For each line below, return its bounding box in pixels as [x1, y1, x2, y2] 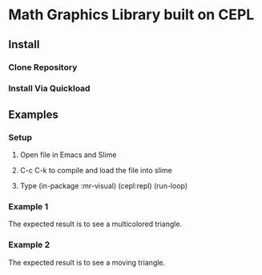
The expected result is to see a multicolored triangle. [8, 219, 183, 229]
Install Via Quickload [8, 83, 91, 94]
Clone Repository [8, 62, 78, 73]
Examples [8, 107, 58, 121]
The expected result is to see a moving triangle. [8, 257, 166, 267]
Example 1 [8, 201, 49, 212]
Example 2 [8, 239, 50, 250]
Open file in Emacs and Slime [19, 150, 117, 160]
